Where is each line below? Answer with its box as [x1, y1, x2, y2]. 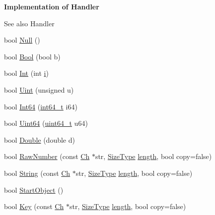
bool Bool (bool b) [4, 51, 61, 61]
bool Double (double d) [4, 134, 75, 145]
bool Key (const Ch [4, 201, 64, 212]
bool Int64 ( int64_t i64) [4, 101, 77, 111]
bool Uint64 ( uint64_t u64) [4, 118, 88, 128]
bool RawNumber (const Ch [4, 151, 90, 161]
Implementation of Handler [4, 1, 99, 11]
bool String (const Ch [4, 167, 71, 178]
